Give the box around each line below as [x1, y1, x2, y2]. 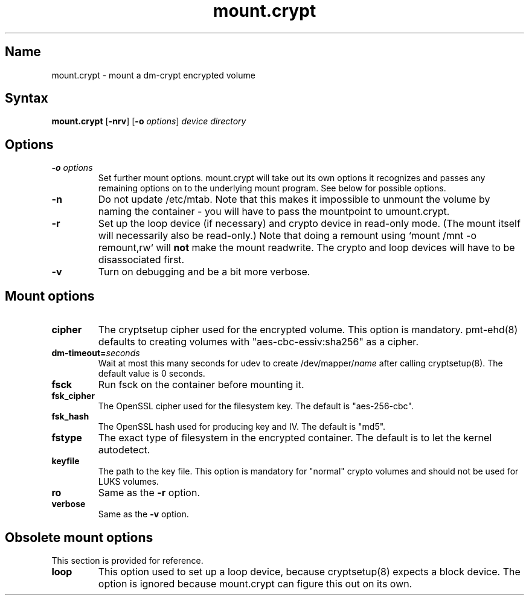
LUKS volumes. [98, 476, 159, 487]
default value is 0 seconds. [98, 368, 205, 379]
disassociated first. [98, 254, 185, 266]
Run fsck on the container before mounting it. [98, 378, 304, 391]
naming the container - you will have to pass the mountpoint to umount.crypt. [98, 205, 450, 218]
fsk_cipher [51, 391, 95, 401]
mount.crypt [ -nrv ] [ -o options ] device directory [51, 116, 246, 127]
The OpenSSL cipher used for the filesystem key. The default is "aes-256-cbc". [98, 401, 414, 412]
